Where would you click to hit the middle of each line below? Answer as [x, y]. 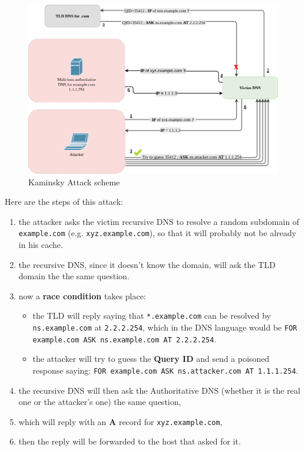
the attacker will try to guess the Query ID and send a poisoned [151, 359]
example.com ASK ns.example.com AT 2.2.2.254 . [125, 339]
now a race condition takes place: [82, 295]
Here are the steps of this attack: [64, 202]
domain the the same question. [74, 276]
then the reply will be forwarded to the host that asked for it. [130, 441]
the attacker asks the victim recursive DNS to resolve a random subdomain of [159, 221]
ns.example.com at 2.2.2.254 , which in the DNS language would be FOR [165, 327]
